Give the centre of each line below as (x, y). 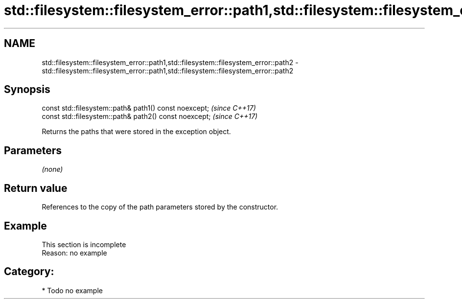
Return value (36, 188)
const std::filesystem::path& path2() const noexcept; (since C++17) (150, 117)
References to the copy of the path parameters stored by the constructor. (160, 207)
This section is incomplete (84, 244)
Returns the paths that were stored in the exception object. (136, 132)
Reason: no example (74, 253)
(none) (52, 169)
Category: (29, 272)
